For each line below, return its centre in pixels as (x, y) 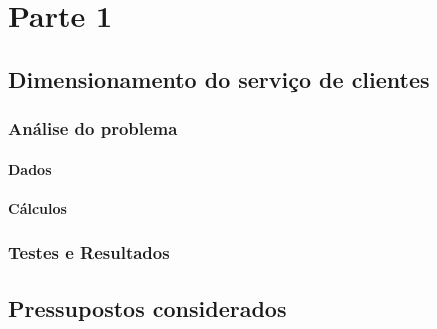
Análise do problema (93, 128)
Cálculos (37, 207)
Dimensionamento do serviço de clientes (219, 78)
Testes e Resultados (89, 252)
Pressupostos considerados (147, 307)
